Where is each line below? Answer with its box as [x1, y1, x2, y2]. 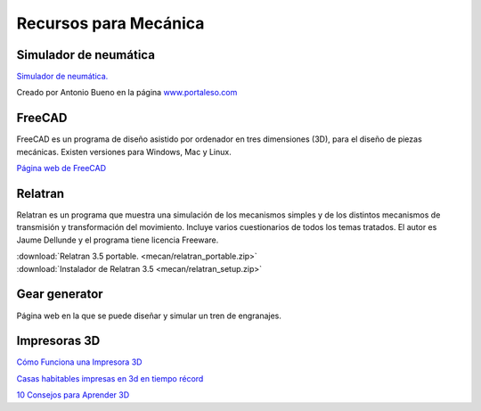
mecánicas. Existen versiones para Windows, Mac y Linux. [16, 146, 232, 157]
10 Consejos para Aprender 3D [16, 390, 130, 400]
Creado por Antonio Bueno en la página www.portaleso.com [16, 87, 238, 98]
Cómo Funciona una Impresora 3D [16, 357, 143, 367]
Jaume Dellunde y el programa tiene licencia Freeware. [16, 234, 219, 245]
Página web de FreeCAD [16, 163, 107, 174]
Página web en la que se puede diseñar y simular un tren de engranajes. [16, 310, 282, 321]
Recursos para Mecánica [16, 13, 205, 33]
